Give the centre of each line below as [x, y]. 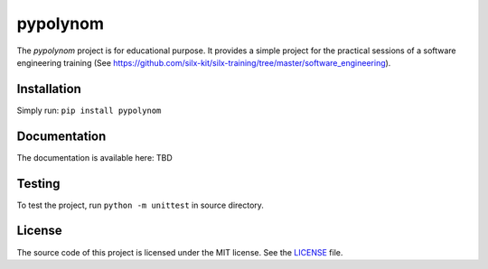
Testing [38, 184]
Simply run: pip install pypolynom [89, 110]
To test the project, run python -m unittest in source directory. [140, 205]
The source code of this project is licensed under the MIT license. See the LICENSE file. [180, 252]
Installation [49, 89]
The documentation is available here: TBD [95, 157]
